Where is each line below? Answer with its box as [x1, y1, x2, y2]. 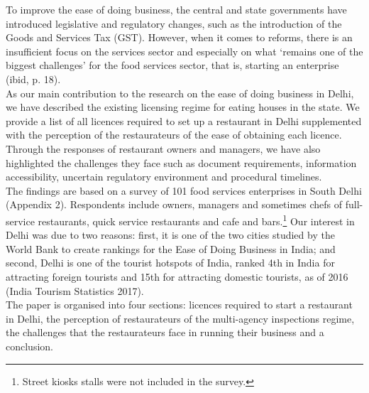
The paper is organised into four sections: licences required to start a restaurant [6, 297, 353, 312]
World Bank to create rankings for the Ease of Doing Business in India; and [6, 241, 336, 256]
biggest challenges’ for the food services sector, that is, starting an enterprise [6, 58, 339, 72]
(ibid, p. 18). [6, 71, 61, 86]
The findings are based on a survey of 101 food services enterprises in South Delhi [6, 183, 362, 198]
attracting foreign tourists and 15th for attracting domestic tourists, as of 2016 [6, 269, 348, 284]
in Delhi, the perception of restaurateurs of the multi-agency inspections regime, [6, 311, 355, 325]
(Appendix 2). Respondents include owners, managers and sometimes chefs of [6, 197, 343, 212]
